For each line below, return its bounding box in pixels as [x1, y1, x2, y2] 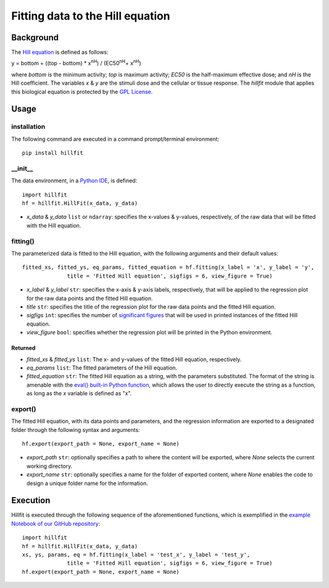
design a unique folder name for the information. [26, 479, 149, 487]
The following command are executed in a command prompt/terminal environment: [11, 135, 219, 143]
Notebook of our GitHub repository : [11, 520, 101, 527]
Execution [11, 495, 51, 506]
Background [11, 32, 59, 43]
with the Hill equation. [26, 221, 82, 229]
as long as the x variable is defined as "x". [26, 390, 132, 397]
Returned [11, 345, 36, 352]
